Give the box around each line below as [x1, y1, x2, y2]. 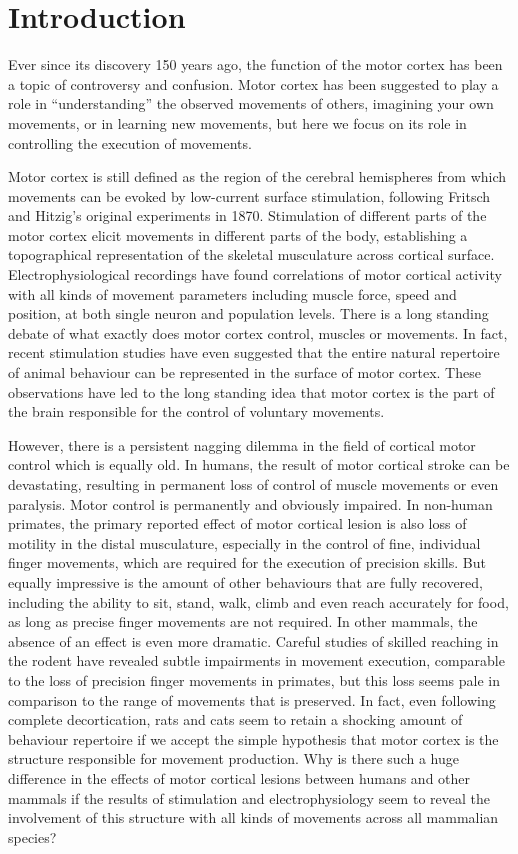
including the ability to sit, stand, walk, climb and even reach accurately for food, [8, 591, 509, 612]
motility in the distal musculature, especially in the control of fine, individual [8, 532, 481, 553]
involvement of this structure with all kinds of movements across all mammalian [8, 807, 499, 828]
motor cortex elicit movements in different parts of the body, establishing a [8, 224, 468, 245]
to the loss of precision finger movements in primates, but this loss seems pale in [8, 669, 500, 690]
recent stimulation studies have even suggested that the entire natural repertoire [8, 342, 500, 363]
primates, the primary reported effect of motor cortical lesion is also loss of [8, 513, 467, 534]
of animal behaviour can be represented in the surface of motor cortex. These [8, 362, 481, 383]
